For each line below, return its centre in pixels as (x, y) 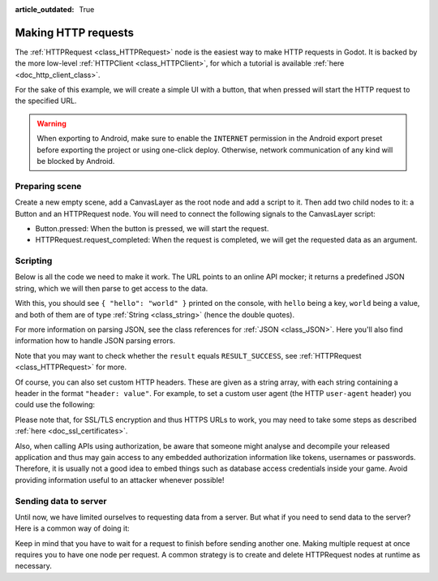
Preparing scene (48, 186)
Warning (52, 123)
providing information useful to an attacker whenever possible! (120, 480)
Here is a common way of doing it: (72, 528)
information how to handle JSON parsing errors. (95, 341)
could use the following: (55, 405)
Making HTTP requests (74, 32)
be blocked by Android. (76, 161)
